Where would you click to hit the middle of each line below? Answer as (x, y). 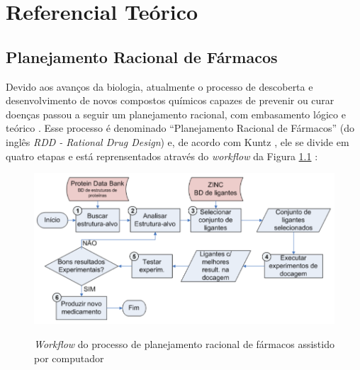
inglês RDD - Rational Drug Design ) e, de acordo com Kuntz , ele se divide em (178, 141)
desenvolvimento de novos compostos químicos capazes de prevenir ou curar (170, 100)
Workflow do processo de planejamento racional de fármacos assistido (184, 343)
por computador (69, 358)
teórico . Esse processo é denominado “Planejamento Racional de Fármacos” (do (180, 128)
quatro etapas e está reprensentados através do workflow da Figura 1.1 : (162, 156)
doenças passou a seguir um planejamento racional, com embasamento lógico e (176, 114)
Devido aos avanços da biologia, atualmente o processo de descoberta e (159, 86)
